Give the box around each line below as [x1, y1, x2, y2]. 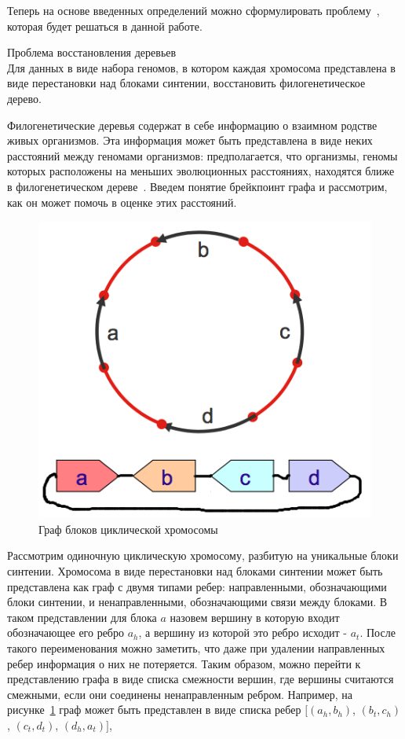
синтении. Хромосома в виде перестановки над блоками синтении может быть [7, 563, 383, 579]
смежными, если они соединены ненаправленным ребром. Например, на [7, 686, 353, 702]
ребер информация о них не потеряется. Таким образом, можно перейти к [7, 655, 361, 671]
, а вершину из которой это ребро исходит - [138, 624, 348, 641]
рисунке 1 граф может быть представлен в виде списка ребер [7, 701, 301, 718]
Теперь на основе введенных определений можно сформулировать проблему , [7, 2, 380, 18]
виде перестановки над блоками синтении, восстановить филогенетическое [7, 75, 366, 91]
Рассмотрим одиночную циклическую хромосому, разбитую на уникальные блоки [7, 547, 399, 564]
